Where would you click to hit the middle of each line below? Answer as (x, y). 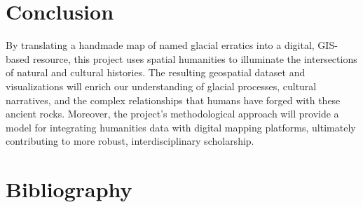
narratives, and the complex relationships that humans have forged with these (173, 100)
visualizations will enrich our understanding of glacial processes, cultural (161, 86)
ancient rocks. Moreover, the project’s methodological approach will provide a (172, 114)
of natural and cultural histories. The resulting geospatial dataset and (156, 72)
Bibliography (69, 189)
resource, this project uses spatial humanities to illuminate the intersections (195, 58)
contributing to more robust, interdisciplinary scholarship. (130, 141)
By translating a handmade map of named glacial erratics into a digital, (160, 45)
